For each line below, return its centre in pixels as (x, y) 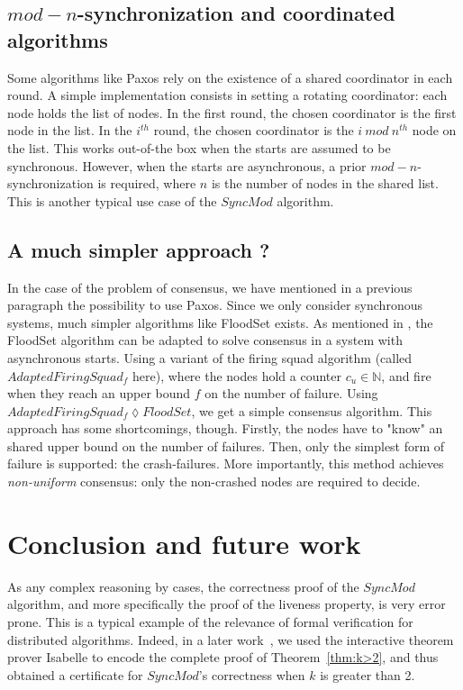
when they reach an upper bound (99, 393)
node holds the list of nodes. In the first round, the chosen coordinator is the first (232, 112)
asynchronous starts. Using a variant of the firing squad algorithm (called (210, 357)
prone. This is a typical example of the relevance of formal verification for (210, 621)
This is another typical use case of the (112, 200)
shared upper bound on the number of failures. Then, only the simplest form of (226, 445)
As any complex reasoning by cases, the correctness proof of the (183, 586)
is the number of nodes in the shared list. (325, 183)
